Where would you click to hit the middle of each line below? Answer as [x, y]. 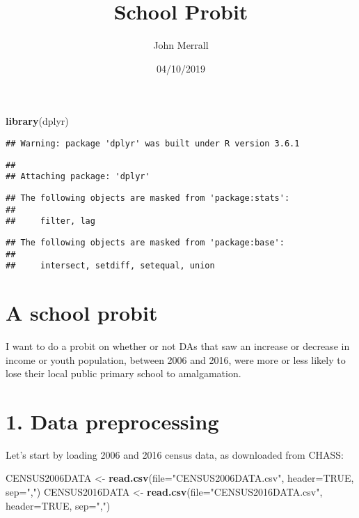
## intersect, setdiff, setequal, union [110, 266]
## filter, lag [50, 221]
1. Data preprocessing [112, 421]
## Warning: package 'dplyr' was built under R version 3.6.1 [153, 143]
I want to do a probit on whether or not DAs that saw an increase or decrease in [178, 345]
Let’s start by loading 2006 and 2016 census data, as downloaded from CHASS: [175, 454]
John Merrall [181, 45]
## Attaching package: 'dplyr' [78, 177]
